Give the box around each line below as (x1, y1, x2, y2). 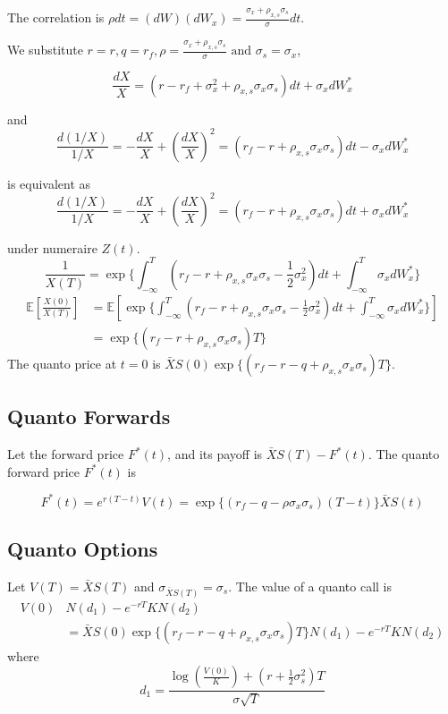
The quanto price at (7, 353, 117, 372)
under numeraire (7, 238, 97, 257)
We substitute (7, 40, 83, 59)
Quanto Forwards (7, 403, 171, 430)
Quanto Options (7, 535, 158, 563)
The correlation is (7, 8, 105, 27)
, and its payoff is (167, 445, 263, 463)
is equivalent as (7, 174, 91, 192)
